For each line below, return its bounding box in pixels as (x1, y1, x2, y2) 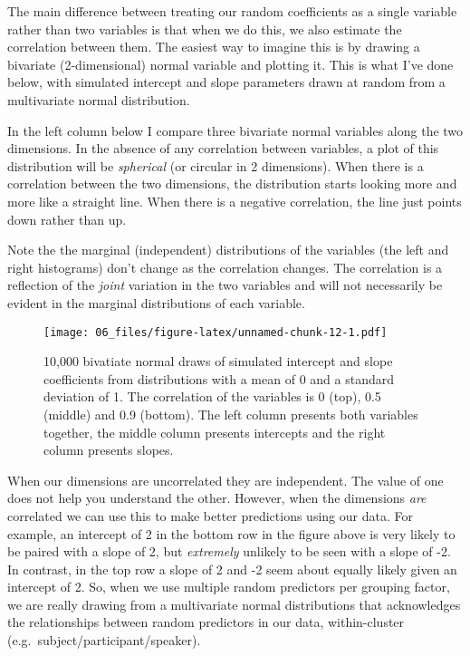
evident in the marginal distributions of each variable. (7, 293, 305, 312)
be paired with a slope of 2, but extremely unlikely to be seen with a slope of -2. (7, 542, 451, 561)
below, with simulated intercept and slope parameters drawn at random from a (7, 72, 446, 92)
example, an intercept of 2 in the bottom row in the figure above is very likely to (7, 524, 456, 543)
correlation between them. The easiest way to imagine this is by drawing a (7, 37, 420, 56)
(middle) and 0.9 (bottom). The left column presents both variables (43, 404, 418, 423)
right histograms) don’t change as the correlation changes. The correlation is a (7, 257, 443, 276)
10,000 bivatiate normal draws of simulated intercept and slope (43, 352, 393, 371)
